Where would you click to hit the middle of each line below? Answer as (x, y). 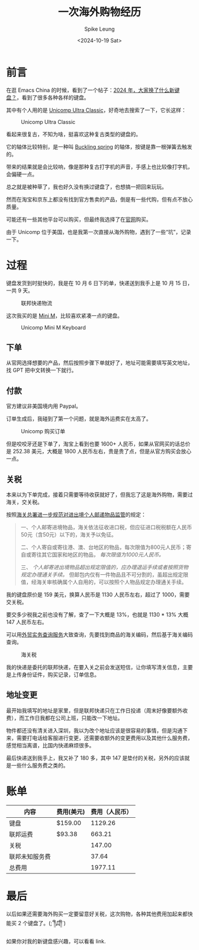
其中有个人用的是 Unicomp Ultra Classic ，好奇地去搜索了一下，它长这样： (96, 110)
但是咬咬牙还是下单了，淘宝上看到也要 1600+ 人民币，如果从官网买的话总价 (98, 444)
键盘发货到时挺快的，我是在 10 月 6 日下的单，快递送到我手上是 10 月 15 (94, 283)
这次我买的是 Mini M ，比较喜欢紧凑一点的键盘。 (65, 315)
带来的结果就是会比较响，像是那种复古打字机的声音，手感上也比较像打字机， (99, 167)
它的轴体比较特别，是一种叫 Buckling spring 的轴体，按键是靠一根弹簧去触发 (99, 146)
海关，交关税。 (24, 502)
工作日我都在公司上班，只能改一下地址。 (73, 718)
